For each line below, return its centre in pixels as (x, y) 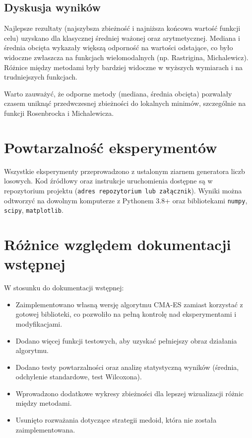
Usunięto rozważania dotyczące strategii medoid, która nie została (116, 420)
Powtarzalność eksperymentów (111, 147)
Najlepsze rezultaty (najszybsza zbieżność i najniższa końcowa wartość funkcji (122, 28)
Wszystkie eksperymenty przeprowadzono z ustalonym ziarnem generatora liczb (125, 171)
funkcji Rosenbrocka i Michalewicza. (59, 113)
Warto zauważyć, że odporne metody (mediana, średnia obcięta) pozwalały (118, 93)
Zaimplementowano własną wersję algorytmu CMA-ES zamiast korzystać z (129, 304)
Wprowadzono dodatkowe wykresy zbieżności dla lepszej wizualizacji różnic (130, 393)
